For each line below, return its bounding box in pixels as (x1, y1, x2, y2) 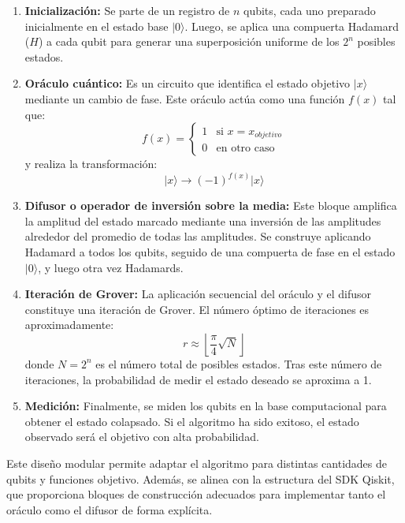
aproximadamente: (24, 316, 114, 333)
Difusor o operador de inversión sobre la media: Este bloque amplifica (24, 197, 397, 214)
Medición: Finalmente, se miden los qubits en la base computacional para (24, 398, 387, 414)
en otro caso (216, 143, 275, 155)
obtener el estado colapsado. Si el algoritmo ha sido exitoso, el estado (24, 413, 359, 429)
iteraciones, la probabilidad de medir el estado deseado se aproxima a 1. (24, 371, 372, 387)
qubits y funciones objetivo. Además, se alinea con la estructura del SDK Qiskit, (6, 470, 395, 487)
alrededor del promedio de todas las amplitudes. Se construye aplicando (24, 228, 371, 245)
